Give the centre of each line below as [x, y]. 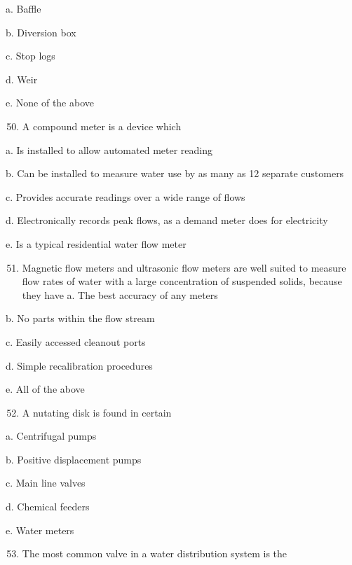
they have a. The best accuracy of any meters [120, 294]
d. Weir [22, 79]
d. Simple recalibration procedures [79, 365]
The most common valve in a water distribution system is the [155, 553]
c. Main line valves [46, 483]
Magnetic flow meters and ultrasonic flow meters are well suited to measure [184, 267]
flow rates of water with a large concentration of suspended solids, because [182, 281]
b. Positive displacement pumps [74, 459]
